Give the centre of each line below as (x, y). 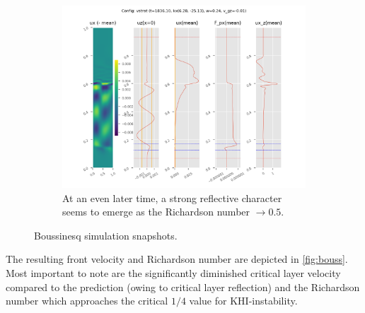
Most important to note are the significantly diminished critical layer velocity (173, 272)
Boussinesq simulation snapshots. (106, 235)
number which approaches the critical (87, 301)
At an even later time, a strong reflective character (172, 197)
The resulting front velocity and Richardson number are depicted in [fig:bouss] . (177, 259)
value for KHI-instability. (243, 301)
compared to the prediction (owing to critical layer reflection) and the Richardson (183, 287)
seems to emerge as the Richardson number (156, 212)
